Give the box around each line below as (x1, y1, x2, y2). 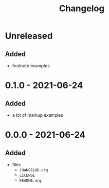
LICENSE (19, 173, 35, 178)
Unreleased (5, 30, 53, 42)
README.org (19, 178, 42, 183)
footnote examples (12, 63, 50, 68)
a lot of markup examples (12, 112, 63, 118)
